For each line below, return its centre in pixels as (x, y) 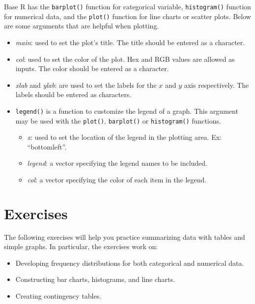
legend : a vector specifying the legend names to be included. (117, 163)
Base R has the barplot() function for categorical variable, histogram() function (127, 6)
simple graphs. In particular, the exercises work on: (81, 246)
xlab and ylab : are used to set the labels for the (86, 85)
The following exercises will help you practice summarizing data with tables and (125, 237)
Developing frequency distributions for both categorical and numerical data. (130, 263)
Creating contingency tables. (58, 296)
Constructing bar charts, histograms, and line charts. (95, 279)
